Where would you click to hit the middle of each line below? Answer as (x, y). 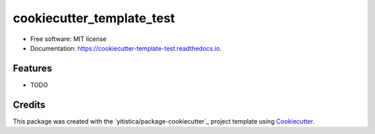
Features (32, 68)
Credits (29, 104)
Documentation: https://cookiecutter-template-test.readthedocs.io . (126, 48)
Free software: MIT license (68, 39)
